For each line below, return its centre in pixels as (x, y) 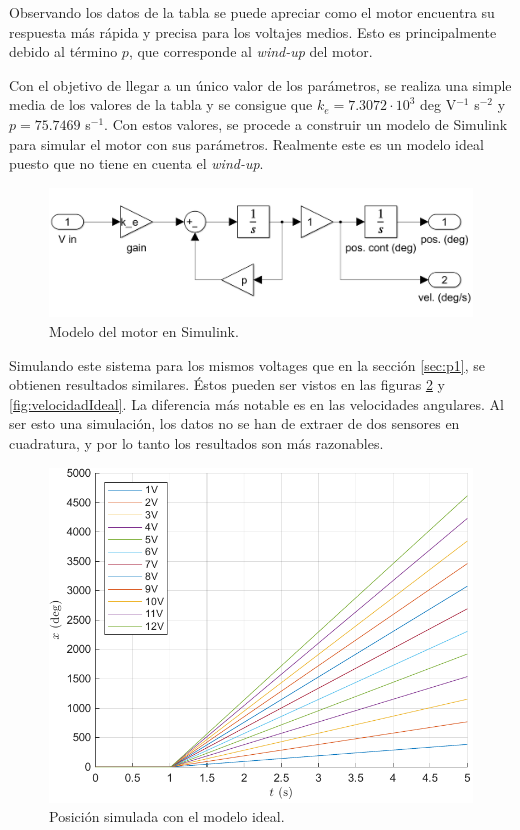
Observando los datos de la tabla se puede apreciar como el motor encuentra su (252, 12)
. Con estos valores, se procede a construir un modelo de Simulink (306, 123)
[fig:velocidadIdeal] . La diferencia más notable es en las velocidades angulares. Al (256, 403)
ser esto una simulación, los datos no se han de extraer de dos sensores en (234, 423)
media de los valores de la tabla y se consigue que (161, 104)
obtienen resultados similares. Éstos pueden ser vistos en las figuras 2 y (227, 384)
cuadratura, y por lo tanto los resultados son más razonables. (196, 442)
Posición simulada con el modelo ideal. (167, 816)
